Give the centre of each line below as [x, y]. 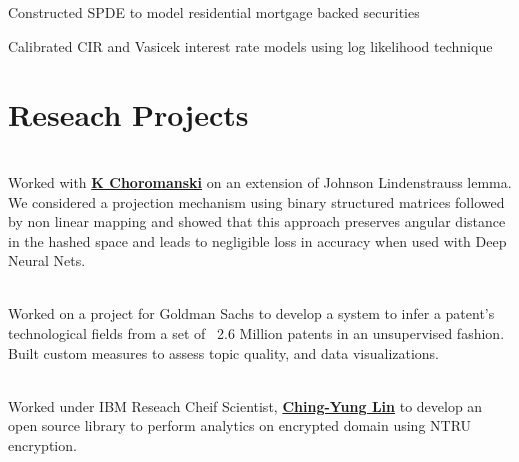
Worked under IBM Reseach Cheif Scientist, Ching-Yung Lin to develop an [245, 405]
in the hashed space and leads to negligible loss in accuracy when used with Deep [257, 240]
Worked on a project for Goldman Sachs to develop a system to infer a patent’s [251, 313]
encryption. [42, 445]
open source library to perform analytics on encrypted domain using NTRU [240, 425]
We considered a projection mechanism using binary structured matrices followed [256, 201]
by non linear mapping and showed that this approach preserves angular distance [257, 221]
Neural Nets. [47, 260]
